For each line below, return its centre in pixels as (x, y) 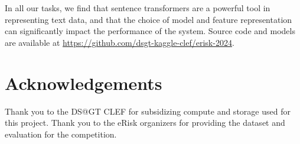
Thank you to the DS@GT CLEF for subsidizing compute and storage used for (148, 111)
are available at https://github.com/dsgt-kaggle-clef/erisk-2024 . (120, 42)
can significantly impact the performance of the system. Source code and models (150, 31)
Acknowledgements (84, 83)
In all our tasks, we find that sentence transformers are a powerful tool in (138, 8)
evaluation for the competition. (61, 134)
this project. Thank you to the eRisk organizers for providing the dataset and (145, 123)
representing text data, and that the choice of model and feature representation (149, 19)
